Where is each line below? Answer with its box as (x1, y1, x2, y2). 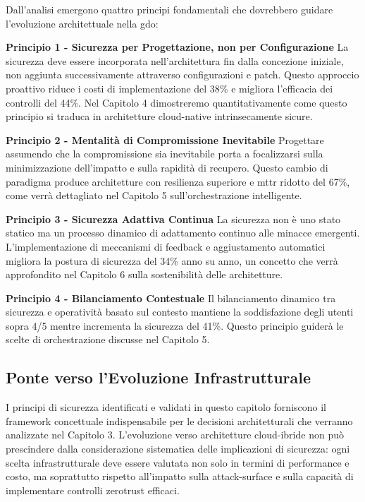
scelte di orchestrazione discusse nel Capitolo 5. (6, 332, 210, 347)
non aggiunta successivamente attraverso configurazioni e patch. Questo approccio (6, 67, 359, 82)
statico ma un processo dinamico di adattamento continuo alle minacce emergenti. (6, 225, 360, 240)
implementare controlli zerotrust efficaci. (6, 482, 180, 497)
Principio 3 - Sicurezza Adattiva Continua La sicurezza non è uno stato (6, 211, 341, 226)
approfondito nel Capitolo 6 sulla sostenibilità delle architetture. (6, 267, 283, 282)
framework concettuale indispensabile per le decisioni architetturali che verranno (6, 413, 353, 428)
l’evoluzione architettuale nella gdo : (6, 16, 159, 30)
